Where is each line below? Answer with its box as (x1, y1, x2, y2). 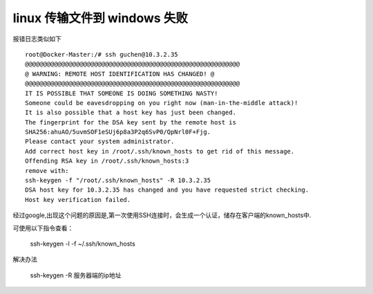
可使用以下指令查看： (12, 223, 74, 232)
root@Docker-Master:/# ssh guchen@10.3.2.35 (25, 50, 179, 58)
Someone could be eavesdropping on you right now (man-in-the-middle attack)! (25, 99, 298, 107)
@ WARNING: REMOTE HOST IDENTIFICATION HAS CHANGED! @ (25, 70, 215, 77)
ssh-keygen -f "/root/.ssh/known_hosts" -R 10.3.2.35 (25, 176, 211, 185)
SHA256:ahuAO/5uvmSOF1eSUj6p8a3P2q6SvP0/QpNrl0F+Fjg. (25, 128, 211, 136)
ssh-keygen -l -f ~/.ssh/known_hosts (30, 239, 136, 248)
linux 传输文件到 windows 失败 (12, 10, 188, 26)
